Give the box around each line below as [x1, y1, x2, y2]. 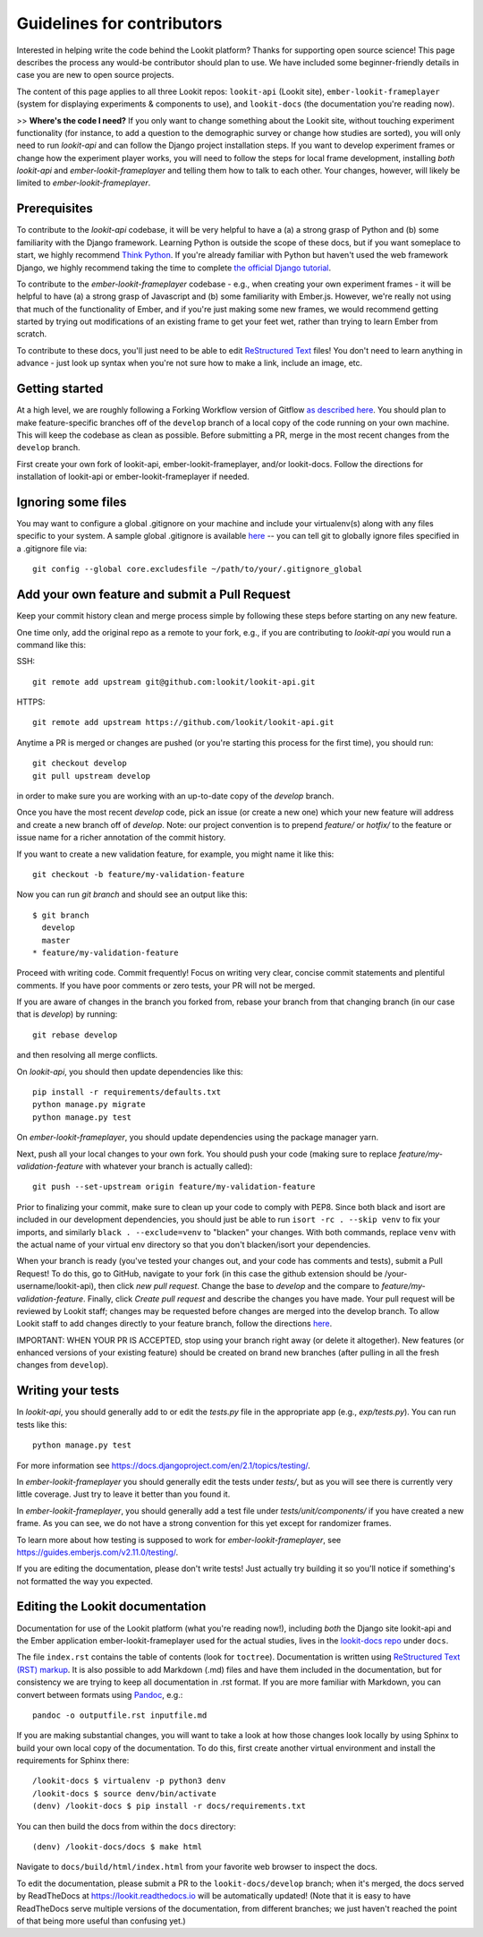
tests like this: [16, 1419, 67, 1429]
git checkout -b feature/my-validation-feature [32, 869, 245, 879]
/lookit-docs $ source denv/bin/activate [32, 1788, 216, 1798]
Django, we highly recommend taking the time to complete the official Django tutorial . [16, 262, 331, 273]
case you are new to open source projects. [16, 70, 174, 81]
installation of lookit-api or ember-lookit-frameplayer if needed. [16, 471, 250, 482]
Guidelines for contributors [16, 13, 223, 33]
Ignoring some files [16, 494, 127, 509]
